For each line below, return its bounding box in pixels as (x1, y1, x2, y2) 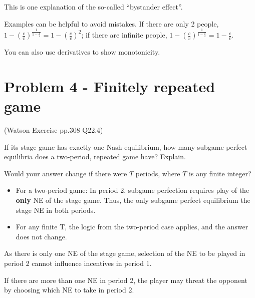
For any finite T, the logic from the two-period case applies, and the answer (16, 221, 248, 232)
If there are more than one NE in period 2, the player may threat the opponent (4, 274, 247, 285)
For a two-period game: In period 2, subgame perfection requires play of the (16, 185, 249, 195)
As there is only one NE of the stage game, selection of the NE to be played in (4, 248, 245, 258)
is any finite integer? (189, 168, 251, 178)
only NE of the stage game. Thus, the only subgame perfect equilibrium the (16, 194, 250, 205)
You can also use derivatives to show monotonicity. (4, 47, 160, 57)
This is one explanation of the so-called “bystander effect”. (4, 2, 183, 12)
